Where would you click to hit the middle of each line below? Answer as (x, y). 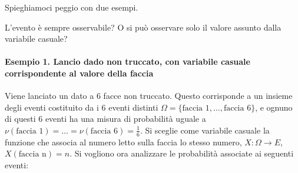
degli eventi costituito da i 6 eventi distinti (82, 107)
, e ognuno (274, 107)
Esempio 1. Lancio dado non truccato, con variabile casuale (128, 61)
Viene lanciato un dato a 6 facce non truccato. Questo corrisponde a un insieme (149, 96)
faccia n (32, 154)
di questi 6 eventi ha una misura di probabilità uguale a (105, 119)
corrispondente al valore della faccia (79, 73)
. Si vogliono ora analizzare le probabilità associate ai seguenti (182, 153)
